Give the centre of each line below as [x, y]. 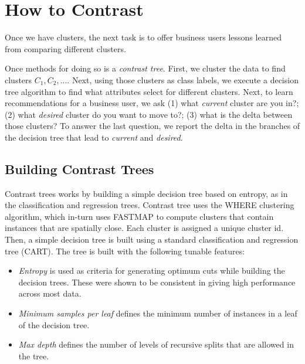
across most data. [50, 293]
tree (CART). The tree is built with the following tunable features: [125, 251]
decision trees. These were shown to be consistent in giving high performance [157, 282]
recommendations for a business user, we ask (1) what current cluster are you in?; [152, 103]
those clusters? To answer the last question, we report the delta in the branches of [152, 126]
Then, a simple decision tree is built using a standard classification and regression [152, 239]
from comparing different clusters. [65, 48]
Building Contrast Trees [79, 169]
